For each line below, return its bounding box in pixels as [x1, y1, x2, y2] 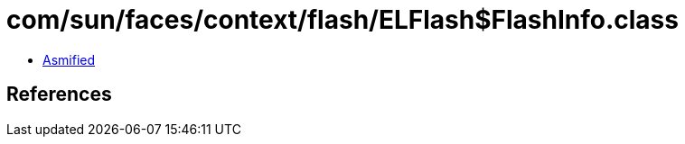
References [6, 83, 112, 106]
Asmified [42, 51, 96, 67]
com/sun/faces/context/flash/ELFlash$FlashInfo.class [6, 4, 679, 35]
